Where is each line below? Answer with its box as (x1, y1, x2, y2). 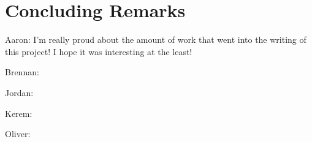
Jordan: (5, 86, 34, 99)
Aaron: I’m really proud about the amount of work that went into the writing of (5, 33, 306, 46)
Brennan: (5, 65, 39, 78)
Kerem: (5, 106, 32, 119)
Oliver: (5, 127, 31, 140)
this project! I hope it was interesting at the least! (5, 45, 192, 58)
